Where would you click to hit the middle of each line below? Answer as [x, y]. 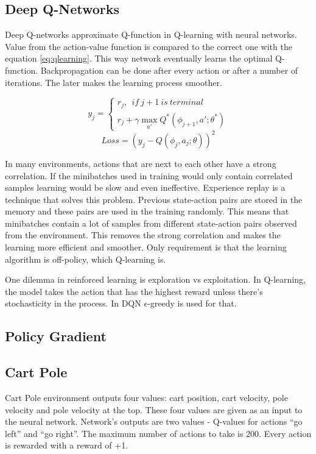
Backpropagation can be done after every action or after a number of [169, 70]
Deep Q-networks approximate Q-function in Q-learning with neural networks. [151, 34]
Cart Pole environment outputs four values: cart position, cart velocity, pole [146, 398]
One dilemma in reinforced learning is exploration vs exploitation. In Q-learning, [155, 279]
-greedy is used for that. [192, 303]
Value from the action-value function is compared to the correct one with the [149, 46]
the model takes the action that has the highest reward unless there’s [134, 291]
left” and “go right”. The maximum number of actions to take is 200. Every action [158, 433]
